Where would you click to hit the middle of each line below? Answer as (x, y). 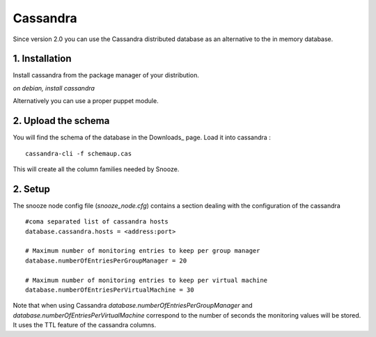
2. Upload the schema (61, 121)
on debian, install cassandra (54, 88)
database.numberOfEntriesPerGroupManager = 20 (106, 260)
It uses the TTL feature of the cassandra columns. (85, 325)
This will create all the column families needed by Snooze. (96, 169)
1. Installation (42, 59)
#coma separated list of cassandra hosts (97, 222)
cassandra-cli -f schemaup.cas (79, 154)
